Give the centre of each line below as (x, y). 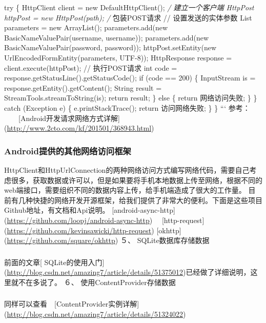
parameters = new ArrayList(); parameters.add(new (86, 27)
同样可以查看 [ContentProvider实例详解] (72, 304)
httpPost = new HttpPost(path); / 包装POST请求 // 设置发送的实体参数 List (128, 17)
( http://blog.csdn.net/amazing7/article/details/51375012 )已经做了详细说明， (127, 272)
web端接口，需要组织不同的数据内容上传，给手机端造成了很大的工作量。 (125, 190)
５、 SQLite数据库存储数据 (165, 240)
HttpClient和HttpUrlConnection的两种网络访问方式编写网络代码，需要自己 (127, 169)
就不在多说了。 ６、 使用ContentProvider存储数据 (93, 282)
